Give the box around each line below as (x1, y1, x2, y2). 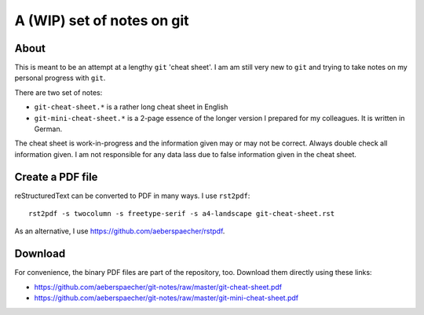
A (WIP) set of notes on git (14, 12, 189, 29)
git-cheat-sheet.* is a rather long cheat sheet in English (34, 102, 228, 112)
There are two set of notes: (14, 87, 103, 97)
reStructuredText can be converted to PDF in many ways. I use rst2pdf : (14, 191, 250, 200)
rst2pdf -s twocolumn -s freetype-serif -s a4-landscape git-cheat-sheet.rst (28, 209, 335, 218)
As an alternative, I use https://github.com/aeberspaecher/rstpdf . (14, 226, 225, 236)
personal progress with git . (14, 73, 106, 82)
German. (34, 124, 63, 134)
